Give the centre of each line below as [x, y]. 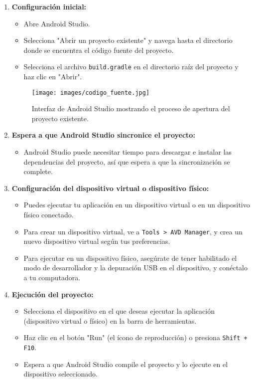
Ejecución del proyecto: [53, 294]
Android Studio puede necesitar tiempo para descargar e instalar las [128, 152]
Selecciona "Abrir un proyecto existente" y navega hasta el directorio [128, 40]
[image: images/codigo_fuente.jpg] [91, 93]
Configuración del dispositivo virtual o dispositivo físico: [110, 188]
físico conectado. [49, 215]
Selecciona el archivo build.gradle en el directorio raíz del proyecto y [131, 67]
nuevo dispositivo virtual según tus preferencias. [97, 241]
